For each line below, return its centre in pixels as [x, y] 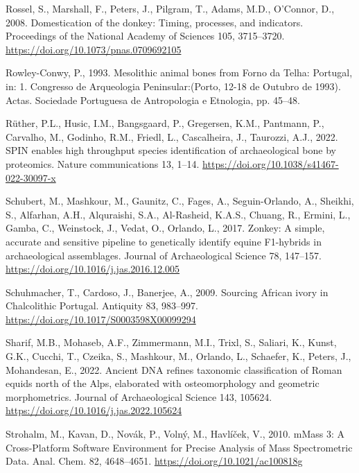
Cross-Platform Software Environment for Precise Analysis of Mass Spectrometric [179, 447]
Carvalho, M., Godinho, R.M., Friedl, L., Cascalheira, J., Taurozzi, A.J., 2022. [172, 136]
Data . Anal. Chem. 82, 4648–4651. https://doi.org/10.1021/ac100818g [154, 461]
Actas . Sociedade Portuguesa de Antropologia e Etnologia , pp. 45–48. [153, 100]
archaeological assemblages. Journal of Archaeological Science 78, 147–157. [164, 255]
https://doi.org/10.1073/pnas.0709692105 [94, 49]
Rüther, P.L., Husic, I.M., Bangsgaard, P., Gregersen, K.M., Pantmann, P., [165, 123]
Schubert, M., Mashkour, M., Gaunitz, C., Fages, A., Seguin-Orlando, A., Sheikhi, [180, 201]
